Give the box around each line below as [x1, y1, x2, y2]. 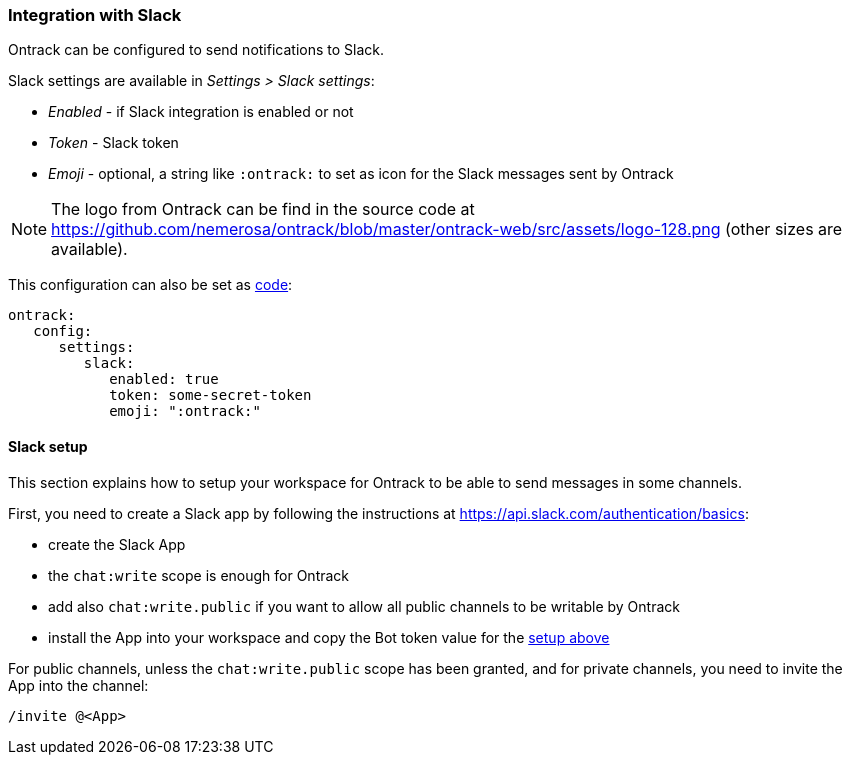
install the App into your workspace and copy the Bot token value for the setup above [48, 628, 610, 646]
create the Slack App [48, 535, 186, 553]
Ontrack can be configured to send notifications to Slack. [8, 41, 384, 59]
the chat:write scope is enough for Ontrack [48, 566, 350, 584]
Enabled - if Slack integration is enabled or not [48, 103, 354, 121]
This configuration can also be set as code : [8, 276, 293, 294]
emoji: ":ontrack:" [109, 403, 261, 420]
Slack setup [8, 437, 88, 455]
